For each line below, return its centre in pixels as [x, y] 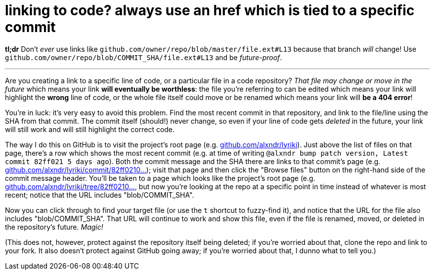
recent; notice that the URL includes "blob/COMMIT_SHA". [100, 195]
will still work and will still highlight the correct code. [90, 129]
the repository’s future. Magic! [54, 227]
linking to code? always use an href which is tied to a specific [210, 10]
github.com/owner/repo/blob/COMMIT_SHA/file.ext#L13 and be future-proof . [144, 57]
